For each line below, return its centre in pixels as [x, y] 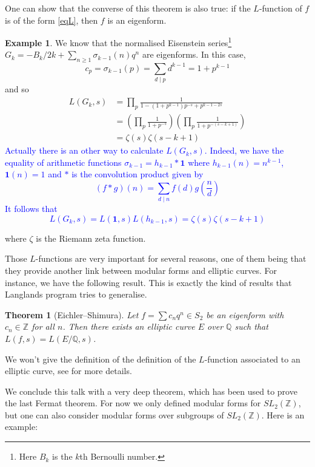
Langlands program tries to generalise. [76, 294]
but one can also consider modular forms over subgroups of [114, 414]
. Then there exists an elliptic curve [129, 326]
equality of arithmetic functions [63, 162]
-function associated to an [252, 359]
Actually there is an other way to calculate [84, 150]
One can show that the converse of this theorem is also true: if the [128, 8]
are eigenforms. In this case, [194, 54]
